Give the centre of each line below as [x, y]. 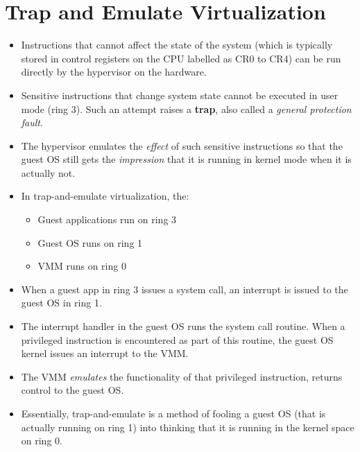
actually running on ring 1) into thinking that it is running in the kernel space [188, 427]
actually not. [48, 172]
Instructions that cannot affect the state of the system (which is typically [177, 45]
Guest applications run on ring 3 [107, 219]
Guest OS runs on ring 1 [90, 242]
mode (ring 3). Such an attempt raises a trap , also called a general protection [186, 108]
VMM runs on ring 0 [82, 266]
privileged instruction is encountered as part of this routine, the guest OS [177, 339]
